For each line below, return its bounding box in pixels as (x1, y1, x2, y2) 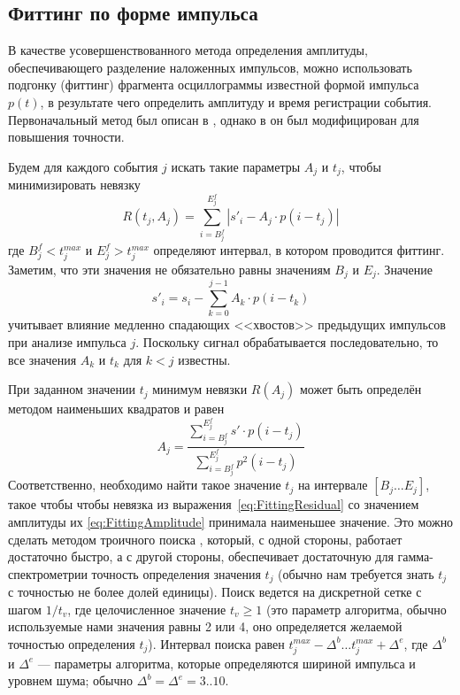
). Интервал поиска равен (148, 634, 285, 653)
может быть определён (299, 380, 422, 398)
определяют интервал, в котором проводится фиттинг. (153, 241, 445, 259)
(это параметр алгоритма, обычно (265, 599, 447, 618)
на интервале (297, 475, 368, 494)
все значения (8, 350, 77, 368)
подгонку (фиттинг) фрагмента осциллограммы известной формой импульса (8, 75, 419, 94)
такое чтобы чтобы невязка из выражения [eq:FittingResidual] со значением (8, 495, 419, 514)
